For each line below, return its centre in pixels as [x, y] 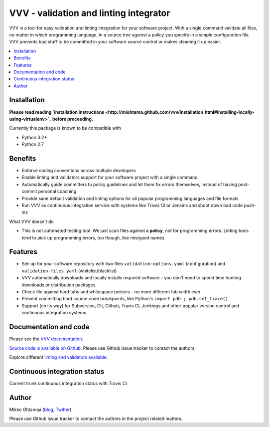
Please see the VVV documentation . [46, 339]
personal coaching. [58, 192]
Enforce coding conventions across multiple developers [79, 171]
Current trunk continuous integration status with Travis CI [68, 383]
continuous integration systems [54, 313]
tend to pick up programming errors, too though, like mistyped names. [94, 237]
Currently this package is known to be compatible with [65, 128]
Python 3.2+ [34, 137]
